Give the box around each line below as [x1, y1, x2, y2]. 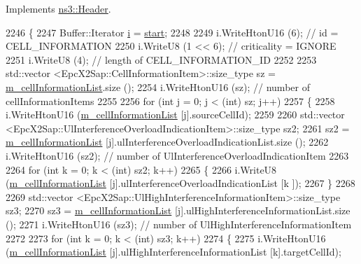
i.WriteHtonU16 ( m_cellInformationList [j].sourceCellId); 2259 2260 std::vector [6, 107, 345, 122]
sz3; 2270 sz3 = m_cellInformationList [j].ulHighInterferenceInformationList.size [6, 203, 351, 218]
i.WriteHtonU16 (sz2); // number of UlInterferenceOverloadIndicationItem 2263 [6, 148, 349, 162]
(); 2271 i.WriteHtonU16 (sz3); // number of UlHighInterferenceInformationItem [6, 216, 352, 231]
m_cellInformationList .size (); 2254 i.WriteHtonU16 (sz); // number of [6, 79, 310, 94]
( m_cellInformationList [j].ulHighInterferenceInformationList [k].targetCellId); [6, 244, 341, 259]
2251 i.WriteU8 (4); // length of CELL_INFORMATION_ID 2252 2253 [6, 52, 317, 67]
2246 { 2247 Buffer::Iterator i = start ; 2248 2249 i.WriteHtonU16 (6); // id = [6, 25, 339, 39]
